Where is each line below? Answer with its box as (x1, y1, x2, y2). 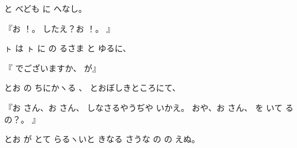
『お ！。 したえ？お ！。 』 (4, 22, 115, 34)
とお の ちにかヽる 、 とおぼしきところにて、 (4, 81, 180, 94)
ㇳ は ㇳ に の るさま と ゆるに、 (4, 42, 131, 54)
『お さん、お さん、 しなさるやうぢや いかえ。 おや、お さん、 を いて (4, 101, 283, 113)
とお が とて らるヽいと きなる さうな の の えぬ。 (4, 133, 200, 145)
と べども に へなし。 (4, 2, 87, 14)
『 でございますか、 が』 (4, 61, 101, 74)
